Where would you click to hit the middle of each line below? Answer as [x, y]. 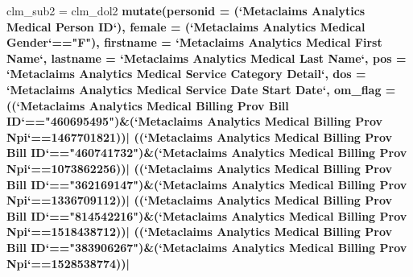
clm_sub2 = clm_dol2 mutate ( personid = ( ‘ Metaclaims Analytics [186, 10]
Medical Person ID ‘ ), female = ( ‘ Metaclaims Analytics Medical [186, 26]
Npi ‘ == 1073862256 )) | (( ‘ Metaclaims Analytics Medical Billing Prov [199, 168]
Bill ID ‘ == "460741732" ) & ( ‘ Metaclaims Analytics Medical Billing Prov [207, 153]
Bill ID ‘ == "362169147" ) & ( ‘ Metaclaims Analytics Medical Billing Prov [207, 184]
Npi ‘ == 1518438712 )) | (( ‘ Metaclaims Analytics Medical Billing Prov [199, 232]
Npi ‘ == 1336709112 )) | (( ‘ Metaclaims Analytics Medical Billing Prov [199, 200]
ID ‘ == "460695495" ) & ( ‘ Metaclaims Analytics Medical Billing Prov [195, 121]
